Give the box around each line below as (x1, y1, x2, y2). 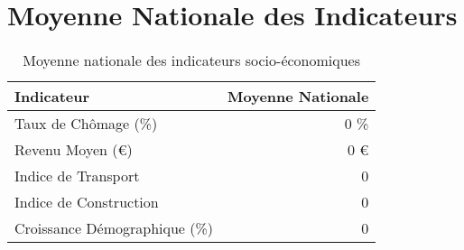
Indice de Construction (14, 191, 159, 213)
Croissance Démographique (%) (14, 218, 214, 239)
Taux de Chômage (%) (14, 113, 158, 134)
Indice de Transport (14, 165, 140, 187)
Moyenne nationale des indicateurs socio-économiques (23, 50, 361, 71)
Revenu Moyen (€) (14, 139, 133, 161)
